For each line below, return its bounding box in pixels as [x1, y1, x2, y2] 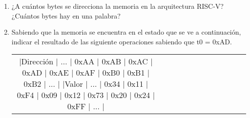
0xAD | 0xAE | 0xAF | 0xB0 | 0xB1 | [22, 67, 150, 79]
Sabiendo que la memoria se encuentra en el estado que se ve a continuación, [11, 27, 241, 37]
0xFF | [67, 100, 91, 112]
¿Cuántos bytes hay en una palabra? [11, 10, 121, 20]
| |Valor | [58, 78, 88, 90]
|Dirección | [19, 56, 58, 67]
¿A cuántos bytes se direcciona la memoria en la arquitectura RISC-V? [11, 1, 224, 11]
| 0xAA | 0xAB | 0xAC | [70, 56, 153, 67]
